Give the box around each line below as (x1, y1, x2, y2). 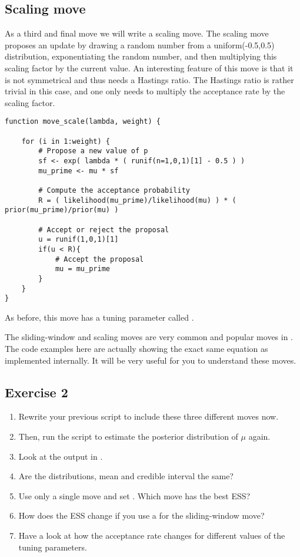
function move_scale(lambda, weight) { (5, 117, 161, 126)
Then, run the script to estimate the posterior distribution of (18, 430, 238, 442)
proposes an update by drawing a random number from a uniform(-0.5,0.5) (5, 38, 275, 51)
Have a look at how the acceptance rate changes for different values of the (18, 529, 285, 541)
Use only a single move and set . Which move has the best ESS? (18, 489, 251, 502)
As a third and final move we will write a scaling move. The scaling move (5, 27, 269, 39)
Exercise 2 (5, 383, 68, 401)
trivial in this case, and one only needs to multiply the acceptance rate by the (5, 85, 285, 97)
